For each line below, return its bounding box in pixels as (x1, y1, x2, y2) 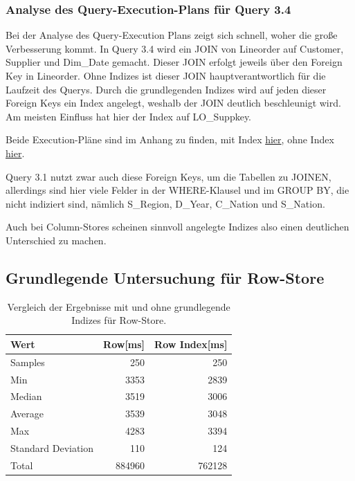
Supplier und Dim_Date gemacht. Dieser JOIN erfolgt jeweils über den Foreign (6, 55, 343, 69)
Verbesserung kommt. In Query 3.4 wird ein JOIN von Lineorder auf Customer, (6, 41, 344, 55)
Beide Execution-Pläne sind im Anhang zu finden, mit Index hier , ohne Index (6, 132, 334, 147)
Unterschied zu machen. (6, 233, 107, 247)
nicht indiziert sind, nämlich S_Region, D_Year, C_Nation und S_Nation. (6, 196, 325, 210)
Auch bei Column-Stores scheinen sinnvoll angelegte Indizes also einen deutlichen (6, 219, 349, 234)
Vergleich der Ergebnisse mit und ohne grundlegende (7, 299, 230, 314)
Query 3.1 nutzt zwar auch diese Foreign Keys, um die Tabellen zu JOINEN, (6, 169, 331, 183)
